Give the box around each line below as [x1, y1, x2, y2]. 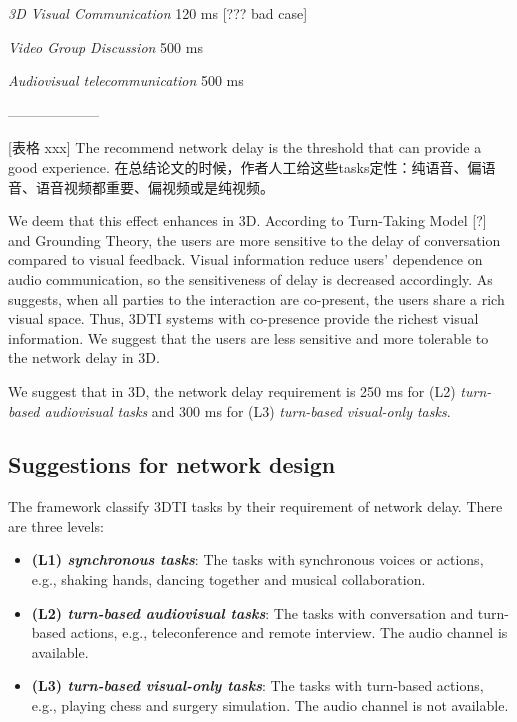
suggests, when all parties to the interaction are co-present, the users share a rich [8, 288, 505, 309]
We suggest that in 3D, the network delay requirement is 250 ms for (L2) [8, 380, 456, 401]
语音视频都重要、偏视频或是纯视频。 [35, 176, 274, 197]
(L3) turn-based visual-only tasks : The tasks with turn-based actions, [31, 675, 484, 696]
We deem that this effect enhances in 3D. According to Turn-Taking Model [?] [8, 210, 487, 231]
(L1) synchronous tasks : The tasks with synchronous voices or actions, [31, 549, 484, 570]
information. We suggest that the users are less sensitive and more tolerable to [8, 327, 489, 348]
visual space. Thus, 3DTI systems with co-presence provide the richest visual [8, 308, 479, 329]
